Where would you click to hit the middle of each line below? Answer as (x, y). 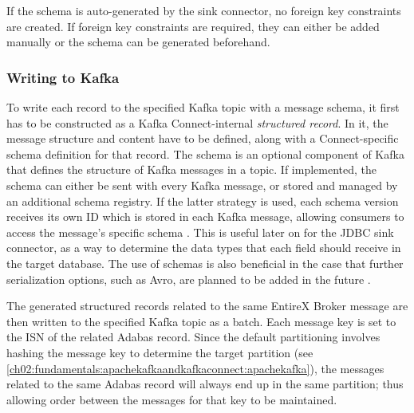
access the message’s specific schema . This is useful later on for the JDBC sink (200, 232)
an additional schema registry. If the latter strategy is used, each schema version (203, 201)
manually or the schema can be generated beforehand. (138, 42)
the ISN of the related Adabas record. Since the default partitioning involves (193, 337)
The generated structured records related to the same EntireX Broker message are (207, 306)
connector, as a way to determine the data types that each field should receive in (204, 248)
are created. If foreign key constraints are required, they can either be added (193, 26)
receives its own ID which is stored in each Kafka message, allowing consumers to (205, 216)
